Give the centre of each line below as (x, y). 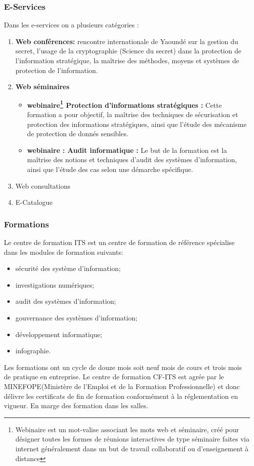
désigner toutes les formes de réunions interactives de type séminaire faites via (132, 439)
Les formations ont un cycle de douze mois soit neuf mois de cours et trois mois (123, 367)
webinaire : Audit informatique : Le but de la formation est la (127, 150)
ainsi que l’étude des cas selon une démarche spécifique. (110, 169)
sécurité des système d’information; (68, 268)
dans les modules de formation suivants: (63, 252)
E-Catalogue (34, 202)
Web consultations (43, 185)
